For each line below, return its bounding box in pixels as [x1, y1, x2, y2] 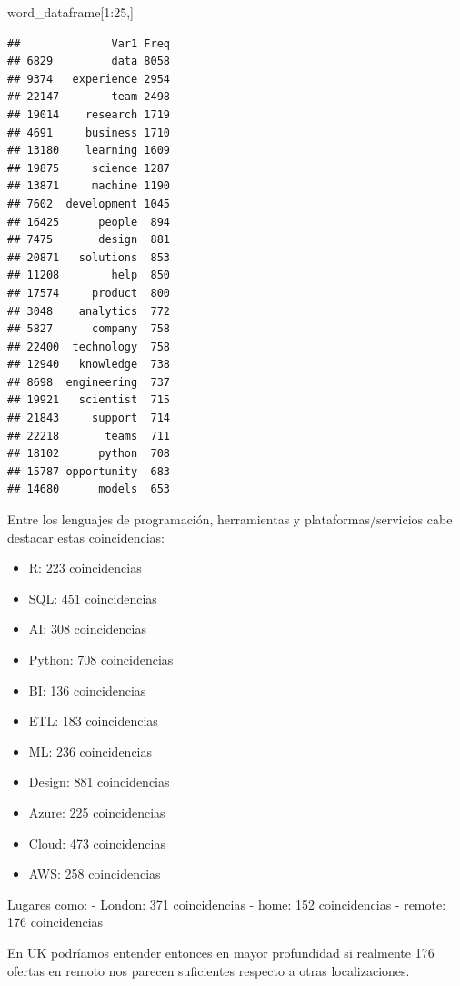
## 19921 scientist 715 [7, 393, 170, 407]
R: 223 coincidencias [28, 558, 142, 577]
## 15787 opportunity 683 [7, 464, 170, 478]
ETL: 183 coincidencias [28, 711, 158, 730]
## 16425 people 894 [7, 215, 170, 229]
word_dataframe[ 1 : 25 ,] [7, 3, 134, 21]
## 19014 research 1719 [7, 107, 170, 121]
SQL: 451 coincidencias [28, 588, 157, 607]
